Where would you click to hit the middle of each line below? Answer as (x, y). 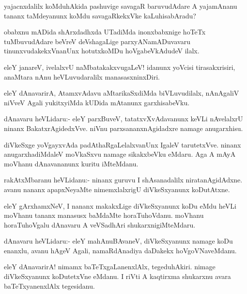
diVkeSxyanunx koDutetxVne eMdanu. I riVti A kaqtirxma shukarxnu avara (117, 276)
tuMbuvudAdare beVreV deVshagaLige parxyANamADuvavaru (97, 41)
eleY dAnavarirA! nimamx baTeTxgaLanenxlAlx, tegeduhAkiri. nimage (110, 267)
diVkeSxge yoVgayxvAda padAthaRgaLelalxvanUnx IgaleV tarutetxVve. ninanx (123, 144)
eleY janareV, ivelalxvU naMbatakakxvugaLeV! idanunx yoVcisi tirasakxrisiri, (120, 67)
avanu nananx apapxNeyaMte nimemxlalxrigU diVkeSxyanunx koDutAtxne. (117, 189)
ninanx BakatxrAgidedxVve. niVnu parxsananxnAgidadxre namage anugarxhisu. (123, 128)
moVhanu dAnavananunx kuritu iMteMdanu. (71, 163)
